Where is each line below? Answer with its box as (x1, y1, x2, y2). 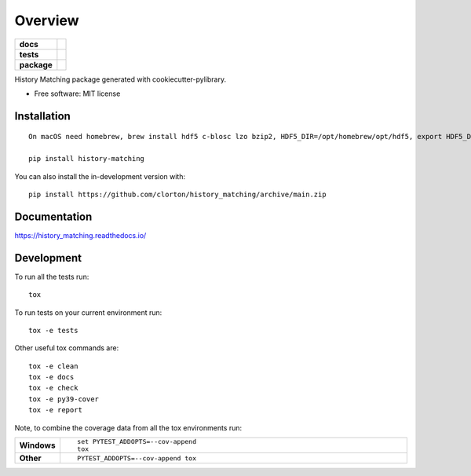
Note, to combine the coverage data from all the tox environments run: (14, 423, 243, 432)
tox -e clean (28, 361, 78, 371)
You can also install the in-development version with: (14, 171, 186, 181)
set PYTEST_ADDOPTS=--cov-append (77, 438, 196, 446)
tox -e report (28, 405, 82, 415)
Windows (19, 440, 56, 451)
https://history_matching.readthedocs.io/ (14, 230, 147, 240)
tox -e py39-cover (28, 394, 100, 404)
